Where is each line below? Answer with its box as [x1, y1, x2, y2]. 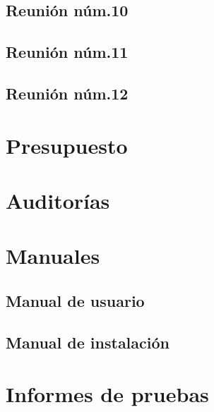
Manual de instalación [6, 331, 170, 353]
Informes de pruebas [6, 380, 209, 408]
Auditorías [6, 186, 110, 214]
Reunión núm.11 [6, 41, 129, 63]
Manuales [6, 241, 100, 270]
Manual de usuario [6, 289, 145, 311]
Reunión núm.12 [6, 82, 129, 104]
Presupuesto [6, 131, 128, 159]
